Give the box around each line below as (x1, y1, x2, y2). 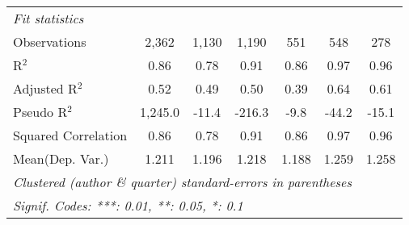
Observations (13, 32, 86, 51)
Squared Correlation (13, 126, 128, 144)
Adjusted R (13, 79, 78, 98)
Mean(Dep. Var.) (13, 149, 109, 168)
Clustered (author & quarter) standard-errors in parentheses (13, 173, 352, 191)
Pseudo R (13, 102, 68, 121)
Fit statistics (13, 9, 84, 27)
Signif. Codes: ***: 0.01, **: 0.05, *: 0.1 (13, 196, 243, 215)
